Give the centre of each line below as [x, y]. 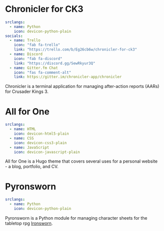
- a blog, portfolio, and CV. [32, 167]
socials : [14, 36]
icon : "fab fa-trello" [37, 45]
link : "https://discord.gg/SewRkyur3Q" [55, 63]
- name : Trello [25, 40]
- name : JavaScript [29, 147]
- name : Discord [26, 54]
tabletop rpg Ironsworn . [29, 223]
